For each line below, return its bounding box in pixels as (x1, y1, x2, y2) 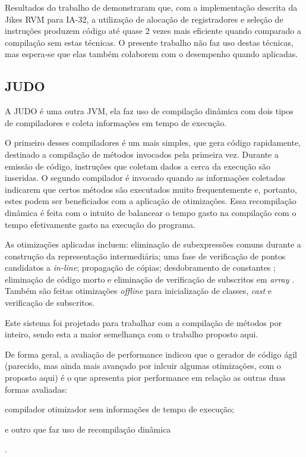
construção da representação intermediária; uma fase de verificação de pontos (5, 249, 286, 262)
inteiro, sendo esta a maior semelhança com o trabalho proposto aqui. (5, 328, 258, 340)
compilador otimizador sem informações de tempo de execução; (5, 403, 235, 415)
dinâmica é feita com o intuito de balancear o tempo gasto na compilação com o (5, 206, 296, 218)
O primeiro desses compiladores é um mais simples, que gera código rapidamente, (5, 136, 301, 149)
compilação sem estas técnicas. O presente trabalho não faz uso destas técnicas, (5, 36, 294, 48)
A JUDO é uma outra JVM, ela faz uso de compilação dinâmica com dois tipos (5, 105, 294, 117)
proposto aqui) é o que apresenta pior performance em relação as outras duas (5, 371, 286, 384)
